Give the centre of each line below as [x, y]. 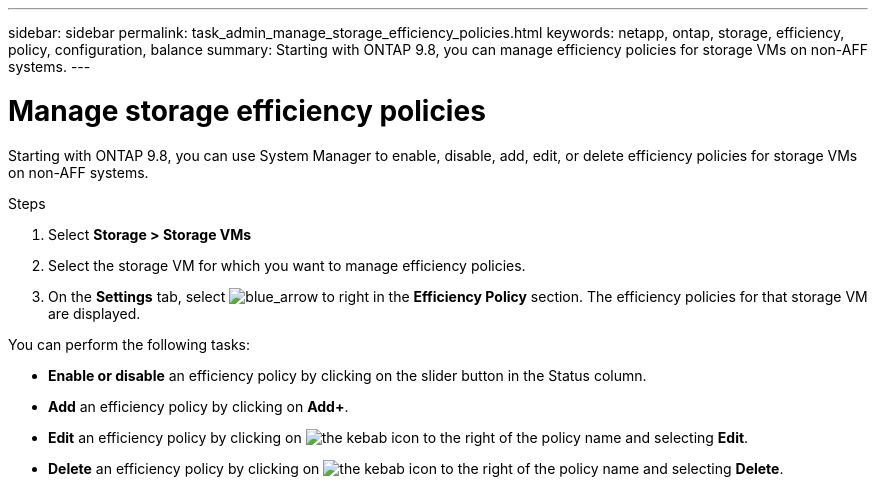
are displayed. [94, 313]
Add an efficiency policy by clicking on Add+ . [198, 406]
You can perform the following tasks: [129, 344]
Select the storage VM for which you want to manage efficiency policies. [287, 265]
